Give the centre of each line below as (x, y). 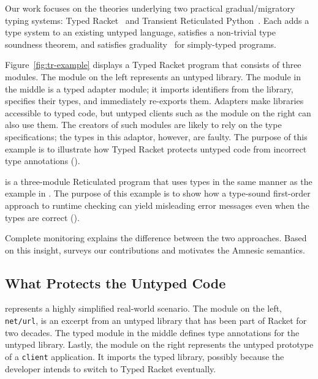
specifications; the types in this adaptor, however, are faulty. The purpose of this (156, 136)
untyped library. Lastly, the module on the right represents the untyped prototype (159, 344)
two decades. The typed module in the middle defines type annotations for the (152, 332)
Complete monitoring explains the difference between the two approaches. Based (156, 238)
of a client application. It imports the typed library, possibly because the (145, 356)
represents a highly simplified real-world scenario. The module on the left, (144, 308)
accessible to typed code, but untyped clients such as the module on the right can (158, 112)
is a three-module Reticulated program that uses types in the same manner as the (159, 181)
